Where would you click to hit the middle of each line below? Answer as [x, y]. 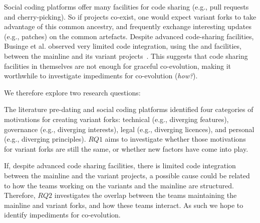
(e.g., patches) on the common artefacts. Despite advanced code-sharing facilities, [129, 36]
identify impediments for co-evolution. [62, 215]
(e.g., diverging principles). [45, 139]
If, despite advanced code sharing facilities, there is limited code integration [120, 165]
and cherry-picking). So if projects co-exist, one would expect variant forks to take [130, 16]
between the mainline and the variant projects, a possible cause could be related [127, 175]
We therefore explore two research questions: [72, 92]
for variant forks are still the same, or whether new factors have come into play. [126, 148]
